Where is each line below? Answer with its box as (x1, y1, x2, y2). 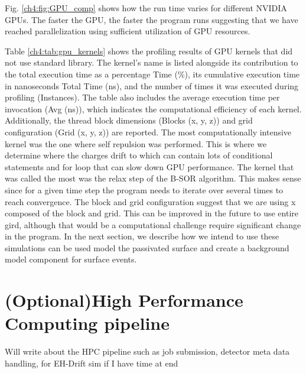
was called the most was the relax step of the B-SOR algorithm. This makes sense (5, 172, 301, 184)
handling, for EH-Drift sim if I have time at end (5, 356, 178, 369)
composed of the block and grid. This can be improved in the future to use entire (5, 207, 298, 219)
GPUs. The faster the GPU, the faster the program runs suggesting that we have (5, 13, 298, 25)
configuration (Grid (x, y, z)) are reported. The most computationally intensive (5, 125, 292, 138)
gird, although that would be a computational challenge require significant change (5, 218, 301, 231)
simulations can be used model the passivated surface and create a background (5, 241, 289, 254)
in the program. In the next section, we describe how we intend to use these (5, 230, 279, 242)
